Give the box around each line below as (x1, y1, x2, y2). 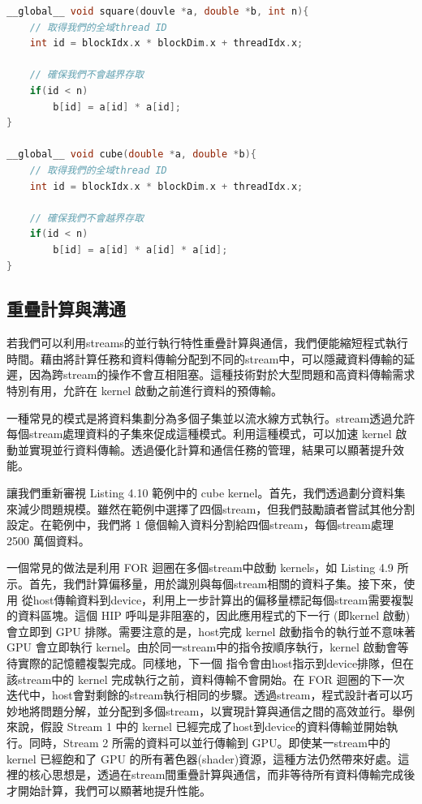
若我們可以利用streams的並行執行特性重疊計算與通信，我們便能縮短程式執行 (6, 334, 408, 351)
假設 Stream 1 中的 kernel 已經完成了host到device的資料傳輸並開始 (40, 718, 386, 735)
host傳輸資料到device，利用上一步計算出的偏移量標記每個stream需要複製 (32, 591, 414, 608)
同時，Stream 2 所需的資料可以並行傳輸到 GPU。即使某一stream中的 (28, 733, 390, 750)
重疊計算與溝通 (6, 296, 126, 321)
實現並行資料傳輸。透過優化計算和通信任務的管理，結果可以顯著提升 (28, 441, 393, 458)
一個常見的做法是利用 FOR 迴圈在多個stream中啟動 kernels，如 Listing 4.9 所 (6, 559, 409, 576)
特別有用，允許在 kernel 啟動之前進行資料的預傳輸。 (6, 382, 282, 399)
